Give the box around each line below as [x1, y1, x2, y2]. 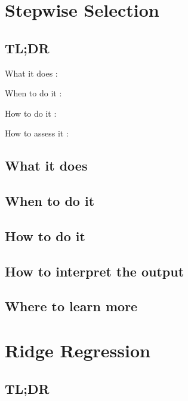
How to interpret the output [5, 262, 184, 280]
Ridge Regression [5, 338, 150, 363]
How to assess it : [5, 127, 69, 139]
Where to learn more [5, 297, 138, 315]
